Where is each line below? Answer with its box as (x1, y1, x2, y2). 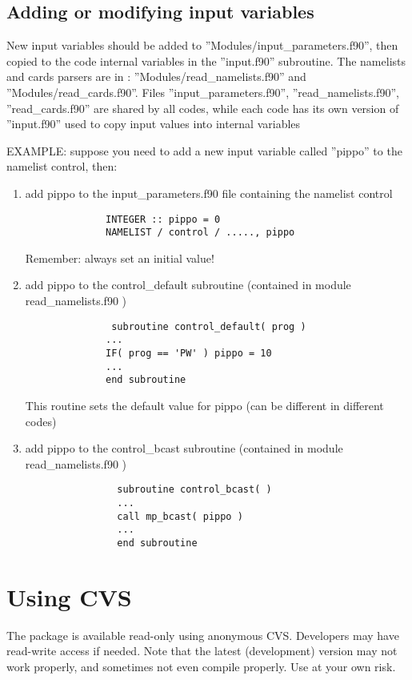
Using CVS (6, 580, 132, 613)
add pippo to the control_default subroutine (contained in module (25, 276, 351, 293)
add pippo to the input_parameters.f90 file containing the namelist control (25, 184, 393, 201)
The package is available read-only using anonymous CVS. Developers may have (6, 626, 399, 643)
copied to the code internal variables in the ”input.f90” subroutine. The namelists (6, 52, 406, 69)
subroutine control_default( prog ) (111, 320, 306, 332)
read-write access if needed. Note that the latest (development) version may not (6, 642, 398, 659)
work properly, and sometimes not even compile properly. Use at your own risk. (6, 658, 396, 674)
